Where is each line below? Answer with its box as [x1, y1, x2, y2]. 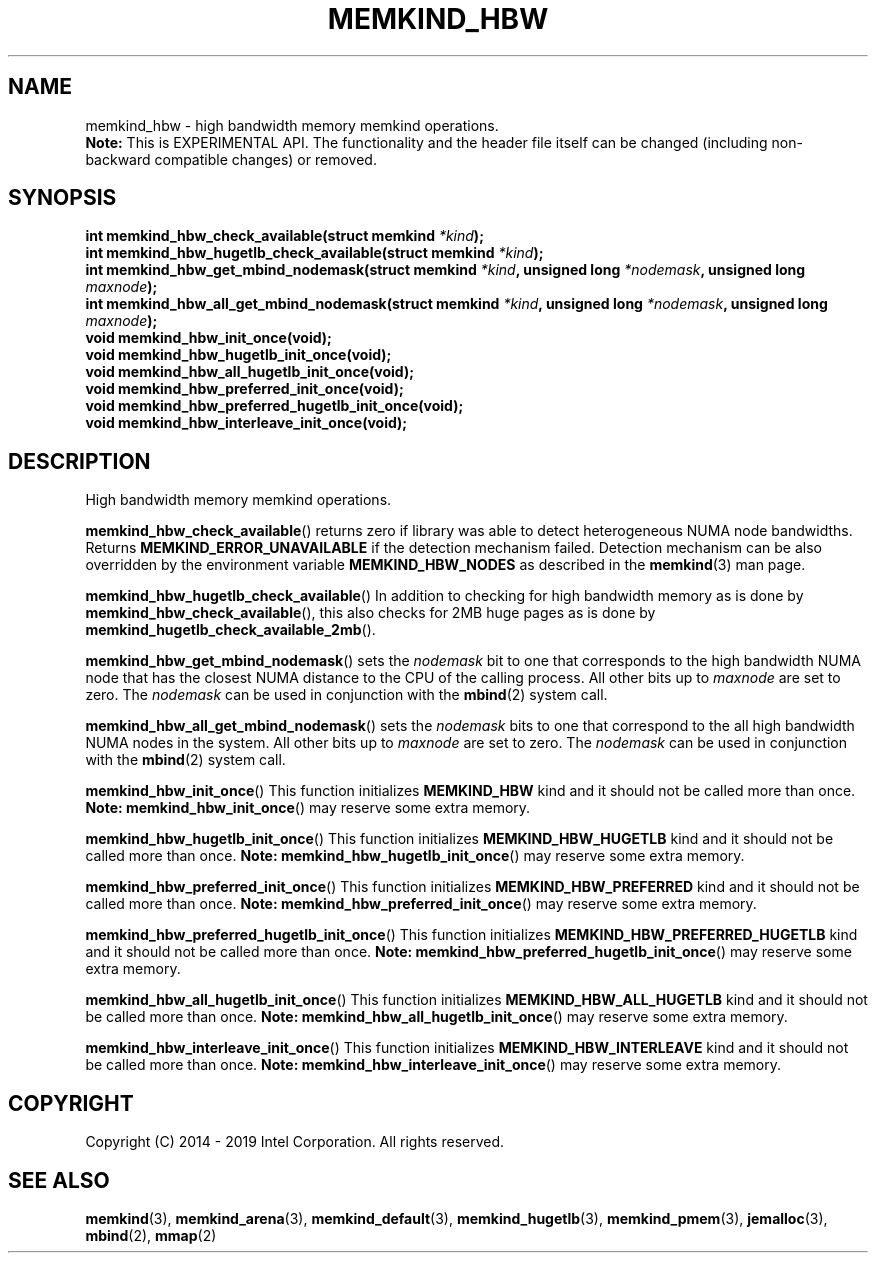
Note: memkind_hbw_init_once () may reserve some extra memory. [85, 799, 531, 817]
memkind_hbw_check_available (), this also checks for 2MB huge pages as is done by [85, 604, 656, 622]
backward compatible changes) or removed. [85, 150, 377, 168]
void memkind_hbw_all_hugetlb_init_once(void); [85, 363, 415, 381]
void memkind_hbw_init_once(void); [85, 329, 332, 347]
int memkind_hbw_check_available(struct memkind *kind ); [85, 227, 484, 245]
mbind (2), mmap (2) [85, 1226, 217, 1244]
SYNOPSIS [8, 185, 117, 211]
